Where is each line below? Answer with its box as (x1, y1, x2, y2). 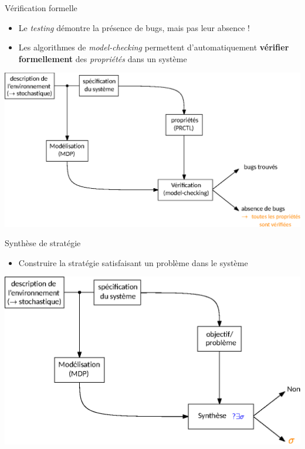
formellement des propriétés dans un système (18, 52, 187, 64)
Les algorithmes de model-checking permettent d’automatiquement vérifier (18, 41, 289, 53)
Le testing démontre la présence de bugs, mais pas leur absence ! (18, 21, 250, 33)
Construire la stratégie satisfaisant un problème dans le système (18, 256, 248, 268)
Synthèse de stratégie (5, 237, 81, 249)
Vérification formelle (5, 2, 77, 13)
